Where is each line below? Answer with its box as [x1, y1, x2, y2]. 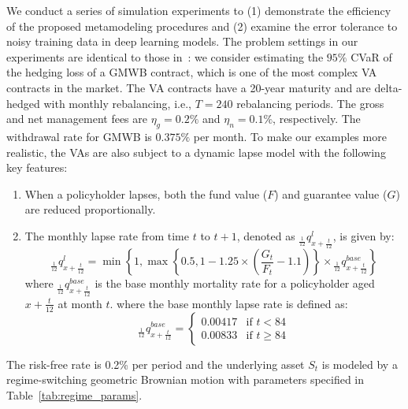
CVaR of [351, 48, 392, 65]
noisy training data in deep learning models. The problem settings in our [6, 33, 358, 50]
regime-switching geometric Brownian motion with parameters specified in [6, 371, 365, 388]
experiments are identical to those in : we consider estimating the [6, 48, 324, 65]
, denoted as [236, 227, 295, 244]
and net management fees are [6, 110, 147, 127]
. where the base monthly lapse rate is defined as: [109, 295, 348, 311]
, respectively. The [273, 110, 361, 127]
